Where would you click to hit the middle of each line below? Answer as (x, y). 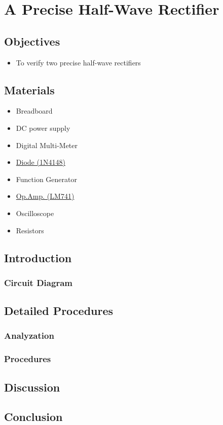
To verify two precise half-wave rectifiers (78, 62)
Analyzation (29, 335)
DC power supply (43, 128)
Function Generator (46, 179)
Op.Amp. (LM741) (45, 196)
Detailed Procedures (59, 311)
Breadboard (34, 111)
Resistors (30, 230)
